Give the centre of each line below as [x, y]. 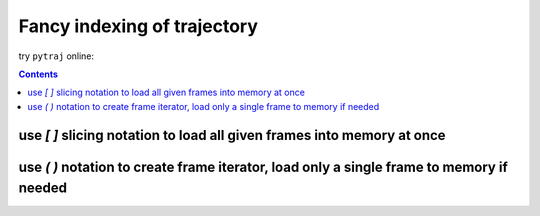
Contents [38, 74]
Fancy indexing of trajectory [138, 26]
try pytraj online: [56, 56]
